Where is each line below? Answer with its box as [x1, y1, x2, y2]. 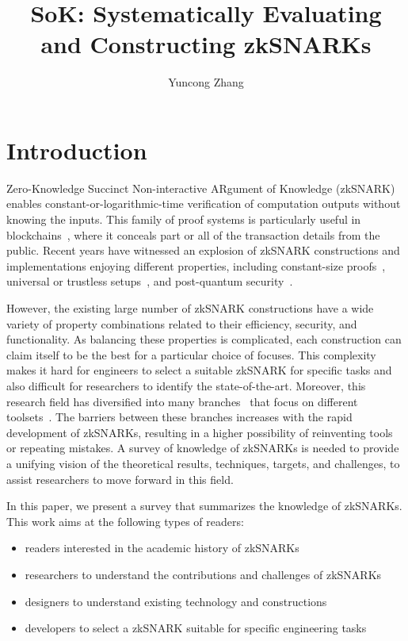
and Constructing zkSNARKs [40, 28, 372, 60]
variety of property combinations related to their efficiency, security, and [6, 315, 357, 332]
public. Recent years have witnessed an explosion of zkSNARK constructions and [6, 242, 400, 259]
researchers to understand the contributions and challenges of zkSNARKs [25, 566, 382, 582]
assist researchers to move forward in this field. [6, 470, 234, 487]
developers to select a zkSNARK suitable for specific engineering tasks [25, 620, 367, 636]
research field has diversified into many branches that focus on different [6, 393, 358, 409]
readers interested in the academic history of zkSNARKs [25, 539, 299, 556]
